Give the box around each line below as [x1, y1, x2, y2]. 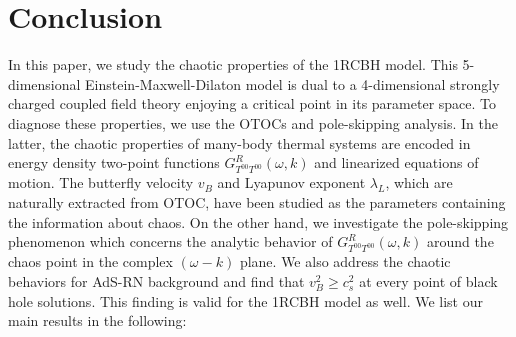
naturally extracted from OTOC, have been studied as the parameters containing [8, 191, 506, 212]
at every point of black [359, 271, 498, 292]
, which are [385, 172, 453, 193]
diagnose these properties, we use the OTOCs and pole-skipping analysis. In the [8, 112, 498, 133]
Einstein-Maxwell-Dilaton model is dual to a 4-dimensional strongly [85, 73, 500, 94]
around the [426, 231, 494, 252]
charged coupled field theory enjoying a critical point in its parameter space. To [8, 93, 497, 114]
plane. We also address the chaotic [239, 251, 451, 272]
